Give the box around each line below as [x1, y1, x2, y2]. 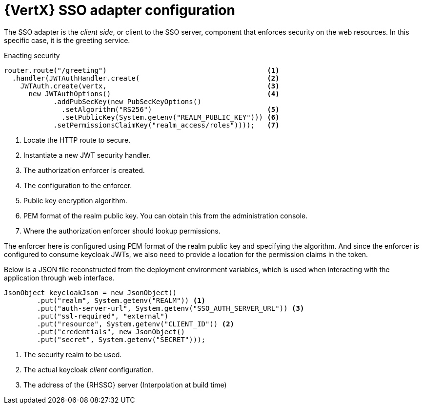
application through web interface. [4, 273, 115, 282]
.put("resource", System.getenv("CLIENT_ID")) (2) [37, 320, 235, 328]
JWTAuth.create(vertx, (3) [20, 82, 280, 90]
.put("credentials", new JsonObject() [37, 327, 185, 336]
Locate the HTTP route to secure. [23, 135, 131, 144]
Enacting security [4, 51, 60, 60]
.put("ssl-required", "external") [37, 312, 169, 320]
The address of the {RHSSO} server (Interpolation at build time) [23, 380, 227, 389]
